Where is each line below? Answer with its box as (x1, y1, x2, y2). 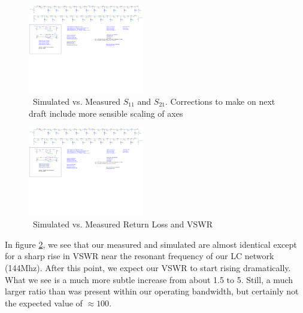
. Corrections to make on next (165, 95, 275, 107)
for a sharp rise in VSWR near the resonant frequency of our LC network (5, 250, 274, 262)
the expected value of (5, 296, 83, 309)
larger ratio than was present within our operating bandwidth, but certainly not (5, 285, 299, 297)
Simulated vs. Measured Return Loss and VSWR (32, 218, 213, 230)
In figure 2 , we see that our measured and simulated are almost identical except (5, 238, 297, 250)
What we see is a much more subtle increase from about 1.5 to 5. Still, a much (5, 273, 293, 285)
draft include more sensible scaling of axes (29, 107, 183, 119)
